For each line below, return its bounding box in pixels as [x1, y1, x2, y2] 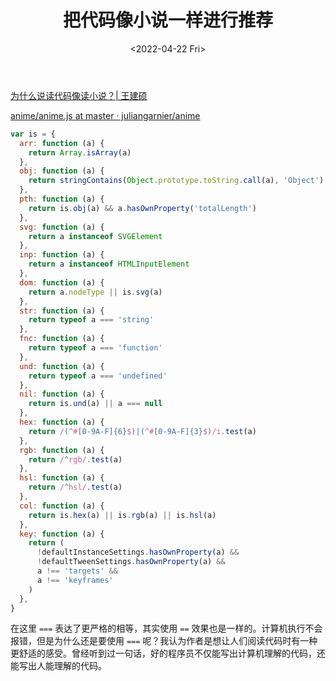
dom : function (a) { [19, 277, 105, 288]
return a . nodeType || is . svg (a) [28, 287, 163, 297]
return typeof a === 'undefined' [28, 371, 168, 381]
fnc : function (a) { [19, 334, 105, 344]
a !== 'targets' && [36, 566, 118, 576]
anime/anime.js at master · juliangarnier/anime [10, 109, 201, 121]
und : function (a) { [19, 361, 105, 371]
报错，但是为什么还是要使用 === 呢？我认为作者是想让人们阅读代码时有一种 [10, 635, 318, 647]
